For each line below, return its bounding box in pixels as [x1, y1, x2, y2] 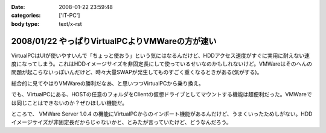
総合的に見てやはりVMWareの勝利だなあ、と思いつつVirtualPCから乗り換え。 [11, 79, 205, 87]
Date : [11, 4, 25, 10]
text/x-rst [59, 20, 82, 27]
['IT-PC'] [59, 12, 80, 19]
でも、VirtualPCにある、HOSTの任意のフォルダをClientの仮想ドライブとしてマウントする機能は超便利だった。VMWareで [11, 91, 312, 98]
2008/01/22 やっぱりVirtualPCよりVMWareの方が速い [11, 36, 217, 46]
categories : [11, 12, 41, 19]
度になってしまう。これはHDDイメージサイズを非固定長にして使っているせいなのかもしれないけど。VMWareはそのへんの [11, 60, 312, 67]
